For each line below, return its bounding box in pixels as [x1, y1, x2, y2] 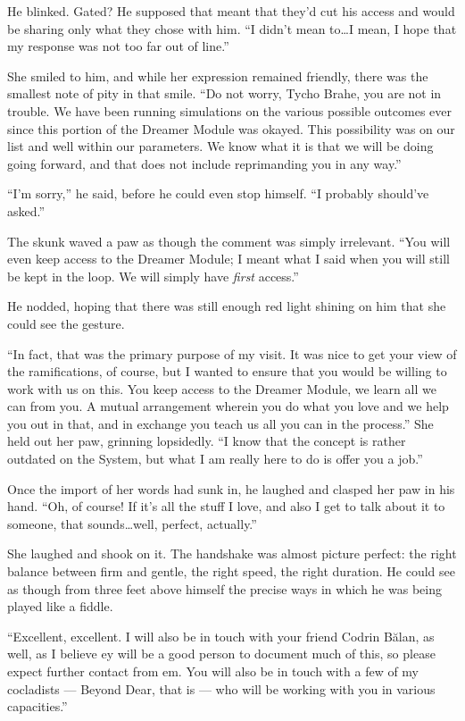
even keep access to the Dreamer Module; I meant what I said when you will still [7, 249, 450, 268]
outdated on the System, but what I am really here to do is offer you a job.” [7, 449, 423, 468]
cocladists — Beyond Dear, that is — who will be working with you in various [7, 679, 436, 698]
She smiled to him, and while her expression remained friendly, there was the [7, 66, 428, 85]
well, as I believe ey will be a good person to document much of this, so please [7, 644, 436, 663]
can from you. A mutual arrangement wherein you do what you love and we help [7, 397, 449, 415]
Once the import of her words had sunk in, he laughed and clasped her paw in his [7, 479, 455, 498]
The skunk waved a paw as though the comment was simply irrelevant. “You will [7, 231, 451, 250]
